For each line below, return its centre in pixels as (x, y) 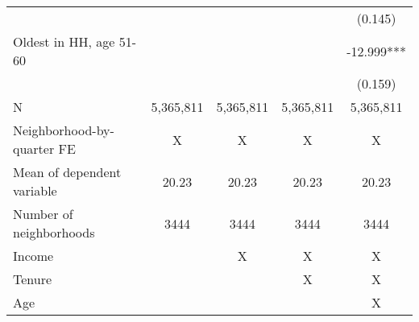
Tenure (33, 279)
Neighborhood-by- (64, 130)
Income (33, 256)
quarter (34, 149)
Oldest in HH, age (64, 41)
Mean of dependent (67, 172)
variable (35, 190)
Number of (43, 214)
